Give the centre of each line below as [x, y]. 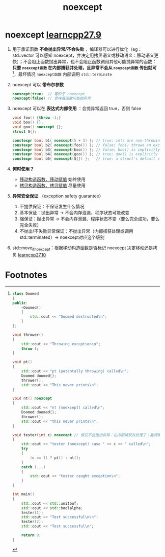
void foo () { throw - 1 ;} [37, 118]
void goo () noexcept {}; [38, 127]
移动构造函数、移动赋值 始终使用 [53, 180]
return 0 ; [31, 535]
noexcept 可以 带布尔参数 [38, 84]
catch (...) [33, 467]
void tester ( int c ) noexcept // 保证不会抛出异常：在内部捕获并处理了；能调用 [86, 435]
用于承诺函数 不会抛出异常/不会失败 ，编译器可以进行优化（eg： [77, 49]
